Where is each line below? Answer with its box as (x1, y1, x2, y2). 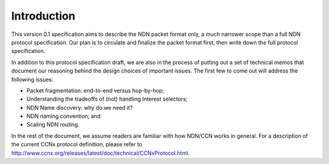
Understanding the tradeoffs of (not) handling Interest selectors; (26, 95, 188, 103)
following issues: (11, 76, 54, 83)
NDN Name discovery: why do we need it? (26, 104, 133, 111)
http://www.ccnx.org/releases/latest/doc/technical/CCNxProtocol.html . (11, 149, 190, 157)
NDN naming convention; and (26, 113, 101, 120)
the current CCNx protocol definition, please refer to (11, 141, 143, 148)
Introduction (11, 9, 76, 23)
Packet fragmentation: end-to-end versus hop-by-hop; (26, 87, 164, 94)
